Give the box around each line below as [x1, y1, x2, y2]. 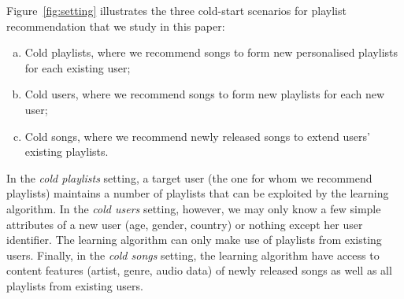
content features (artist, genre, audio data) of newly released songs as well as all [6, 262, 392, 279]
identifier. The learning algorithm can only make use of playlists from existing [6, 231, 382, 248]
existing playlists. [24, 143, 109, 160]
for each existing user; [24, 59, 131, 76]
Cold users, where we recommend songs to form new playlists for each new [24, 86, 385, 102]
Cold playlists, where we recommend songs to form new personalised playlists [24, 44, 398, 61]
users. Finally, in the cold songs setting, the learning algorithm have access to [6, 246, 380, 263]
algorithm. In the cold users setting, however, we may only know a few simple [6, 200, 381, 216]
